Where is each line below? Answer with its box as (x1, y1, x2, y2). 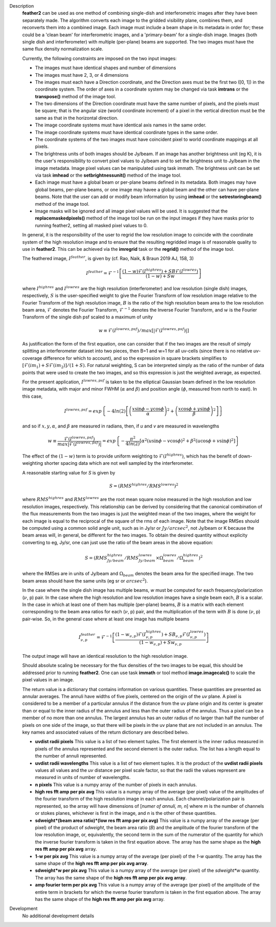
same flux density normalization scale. (22, 46, 103, 52)
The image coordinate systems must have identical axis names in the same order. (35, 122, 206, 128)
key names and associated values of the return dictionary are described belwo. (22, 729, 189, 735)
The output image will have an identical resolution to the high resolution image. (22, 653, 189, 659)
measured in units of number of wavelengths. (35, 774, 131, 781)
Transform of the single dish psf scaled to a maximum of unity (22, 314, 153, 320)
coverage (22, 355, 42, 361)
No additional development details (22, 913, 95, 919)
